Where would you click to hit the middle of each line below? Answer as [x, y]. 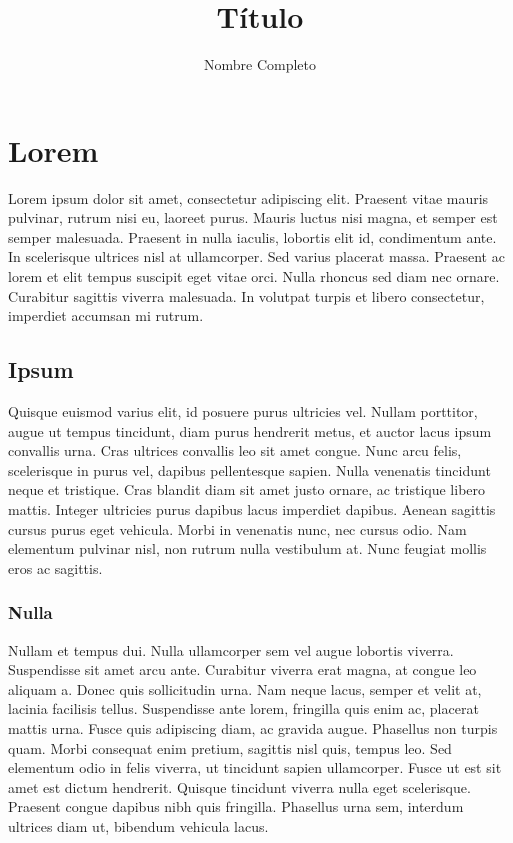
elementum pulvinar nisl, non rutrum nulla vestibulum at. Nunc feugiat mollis [247, 548]
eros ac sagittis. [55, 567]
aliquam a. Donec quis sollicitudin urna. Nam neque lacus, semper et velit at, [245, 688]
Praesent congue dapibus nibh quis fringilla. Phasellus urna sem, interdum [236, 806]
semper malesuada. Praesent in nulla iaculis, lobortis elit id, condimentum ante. [252, 236]
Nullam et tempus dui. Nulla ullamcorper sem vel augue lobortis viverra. [231, 649]
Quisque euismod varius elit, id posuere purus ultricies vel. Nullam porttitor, [243, 411]
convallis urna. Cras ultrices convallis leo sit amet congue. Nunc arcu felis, [235, 450]
